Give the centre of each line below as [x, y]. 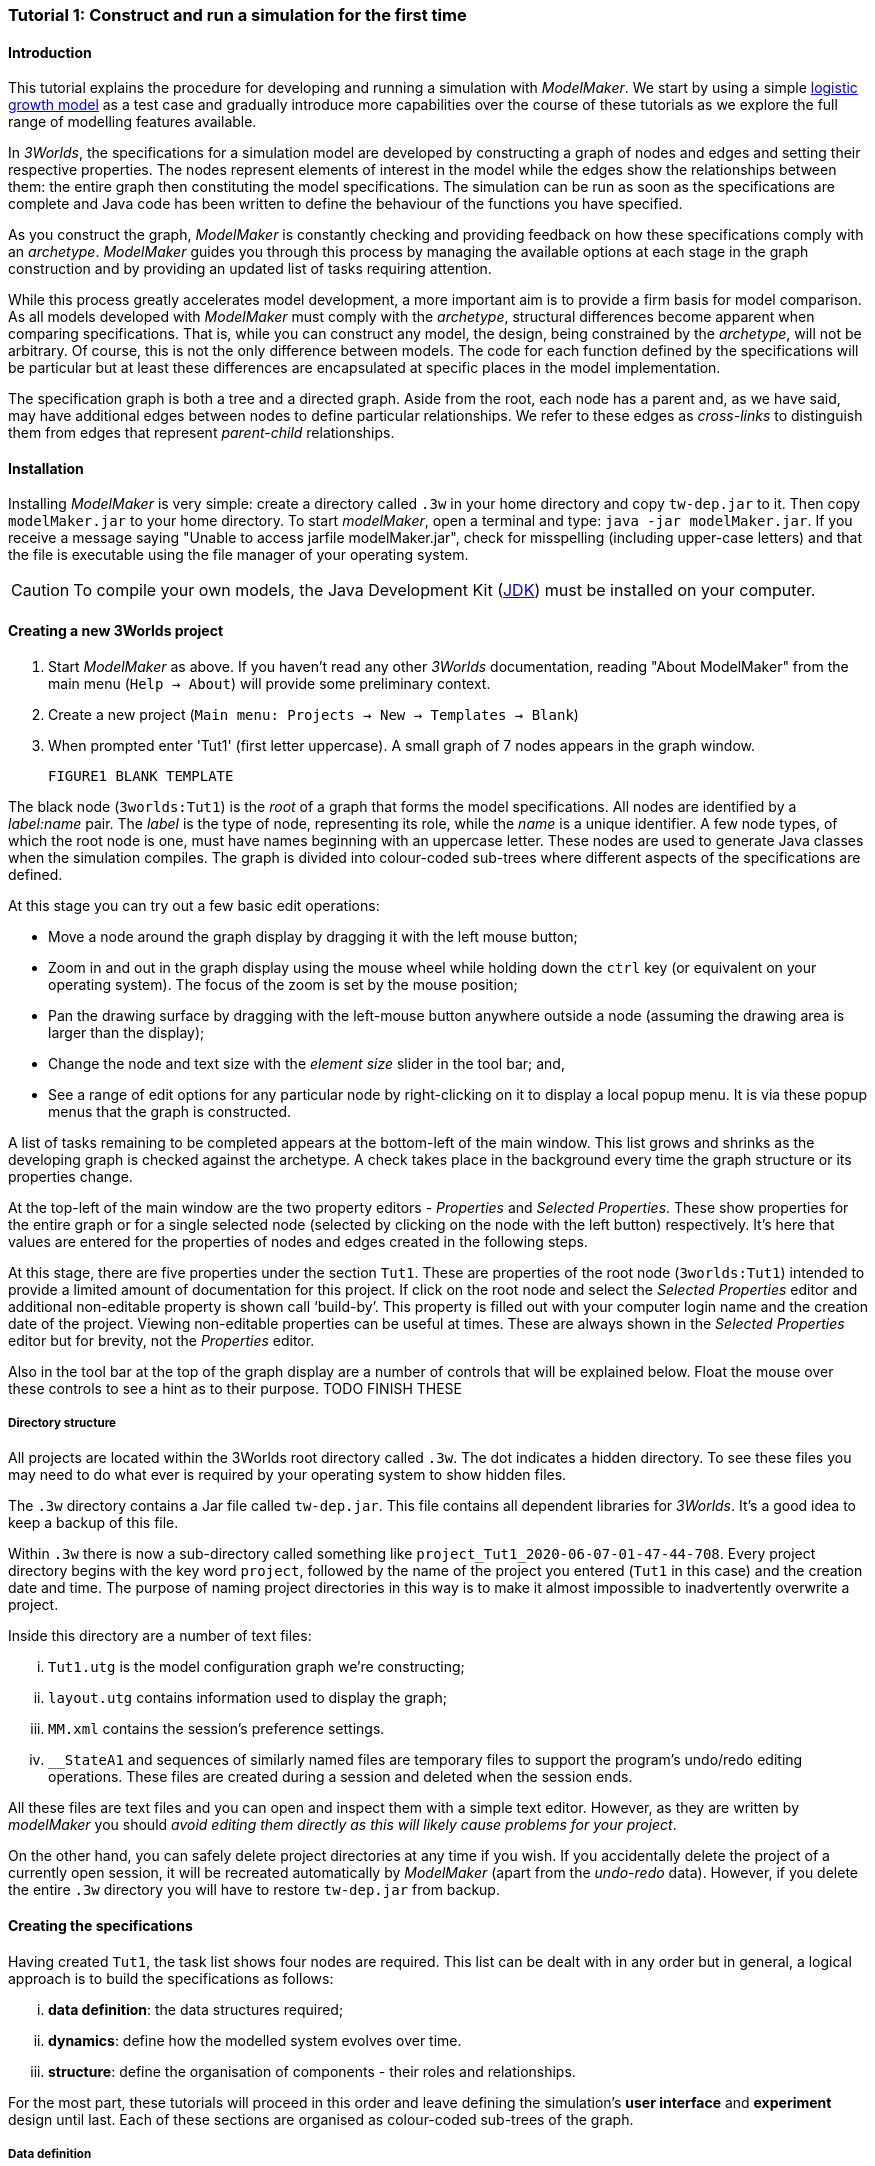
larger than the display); [126, 1032]
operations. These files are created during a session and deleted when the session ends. [340, 1777]
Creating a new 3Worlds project [116, 631]
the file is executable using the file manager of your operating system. [238, 555]
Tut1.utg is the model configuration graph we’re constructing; [256, 1667]
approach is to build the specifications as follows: [171, 1978]
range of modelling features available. [132, 122]
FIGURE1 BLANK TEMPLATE [141, 775]
